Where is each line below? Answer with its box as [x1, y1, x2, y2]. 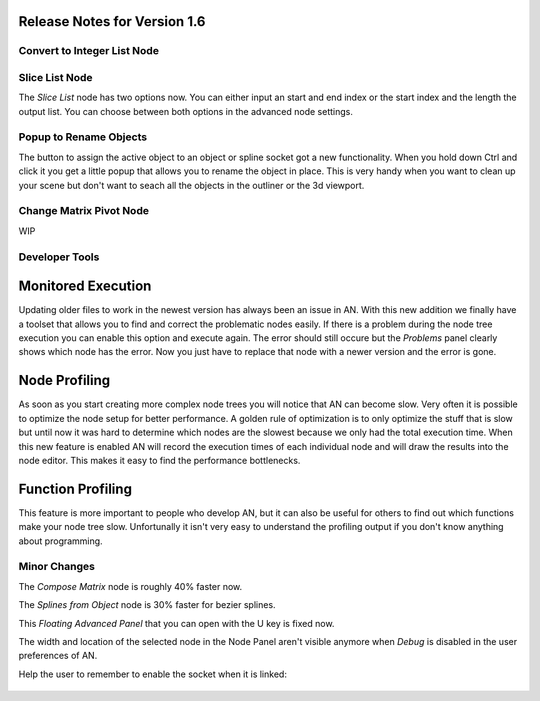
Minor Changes [18, 560, 95, 574]
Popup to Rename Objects [18, 130, 148, 144]
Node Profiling [18, 372, 111, 389]
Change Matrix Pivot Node [18, 204, 150, 218]
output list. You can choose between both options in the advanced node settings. [18, 105, 354, 117]
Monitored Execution [18, 278, 152, 295]
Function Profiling [18, 480, 132, 497]
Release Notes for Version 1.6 [18, 13, 206, 30]
